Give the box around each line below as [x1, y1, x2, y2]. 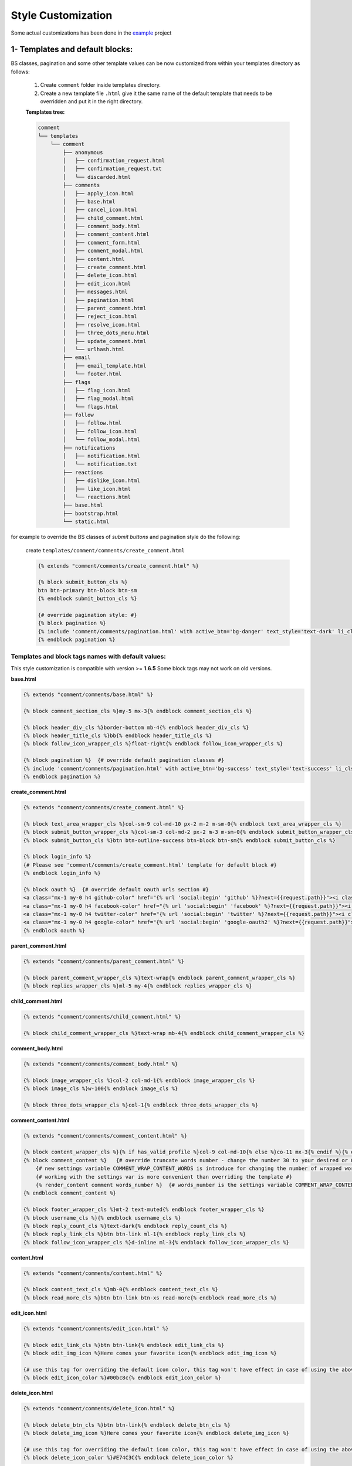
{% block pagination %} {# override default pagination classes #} [23, 757, 225, 763]
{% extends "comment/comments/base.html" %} [23, 691, 154, 698]
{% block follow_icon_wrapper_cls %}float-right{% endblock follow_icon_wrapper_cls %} [23, 741, 283, 747]
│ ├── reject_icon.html [62, 313, 137, 320]
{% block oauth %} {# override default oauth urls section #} [23, 886, 209, 893]
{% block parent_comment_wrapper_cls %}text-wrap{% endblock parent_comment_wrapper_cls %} [23, 974, 296, 981]
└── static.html [62, 518, 110, 525]
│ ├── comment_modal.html [62, 247, 144, 254]
